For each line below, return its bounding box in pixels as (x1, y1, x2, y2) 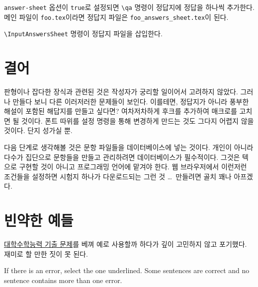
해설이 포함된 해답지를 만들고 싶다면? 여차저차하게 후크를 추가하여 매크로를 (4, 106, 237, 116)
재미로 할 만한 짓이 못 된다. (4, 248, 88, 259)
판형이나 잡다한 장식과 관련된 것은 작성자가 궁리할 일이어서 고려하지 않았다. (4, 86, 238, 97)
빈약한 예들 (4, 210, 74, 230)
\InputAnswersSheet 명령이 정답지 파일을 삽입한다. (4, 28, 163, 39)
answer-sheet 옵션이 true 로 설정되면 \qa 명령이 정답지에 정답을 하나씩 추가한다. (4, 2, 255, 12)
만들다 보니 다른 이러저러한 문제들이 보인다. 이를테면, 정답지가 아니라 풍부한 (12, 96, 249, 106)
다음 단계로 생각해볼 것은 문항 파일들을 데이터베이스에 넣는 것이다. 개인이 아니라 (4, 142, 254, 152)
